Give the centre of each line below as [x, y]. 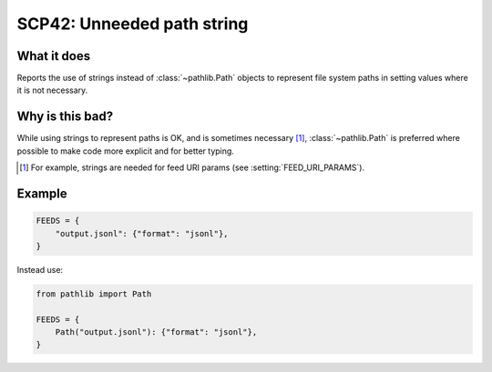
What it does [54, 56]
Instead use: [40, 269]
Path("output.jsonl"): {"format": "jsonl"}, [156, 332]
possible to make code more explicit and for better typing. [125, 151]
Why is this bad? [65, 117]
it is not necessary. [52, 90]
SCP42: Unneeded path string [133, 24]
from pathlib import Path [94, 294]
